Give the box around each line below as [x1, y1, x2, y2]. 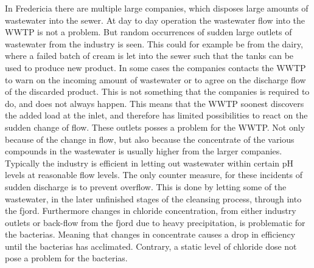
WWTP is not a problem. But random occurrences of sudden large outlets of [5, 26, 292, 38]
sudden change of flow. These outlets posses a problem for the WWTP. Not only [5, 120, 305, 133]
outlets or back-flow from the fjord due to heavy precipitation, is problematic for [5, 216, 305, 228]
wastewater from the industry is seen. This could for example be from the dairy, [5, 37, 303, 50]
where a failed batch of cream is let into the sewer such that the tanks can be [5, 49, 294, 62]
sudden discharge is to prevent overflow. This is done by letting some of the [5, 180, 287, 193]
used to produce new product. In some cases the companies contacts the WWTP [5, 61, 306, 74]
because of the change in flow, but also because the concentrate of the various [5, 132, 295, 145]
